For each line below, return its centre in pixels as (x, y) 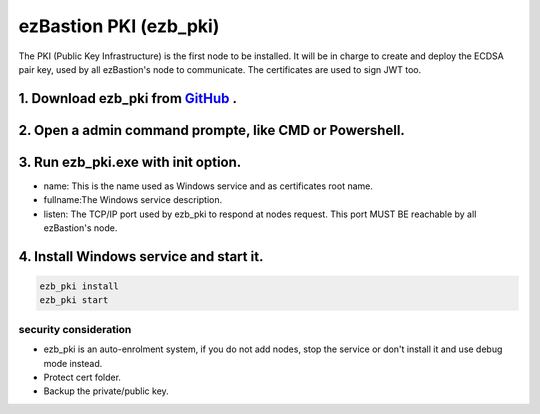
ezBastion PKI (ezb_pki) (119, 26)
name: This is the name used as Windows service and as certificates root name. (208, 186)
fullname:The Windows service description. (133, 200)
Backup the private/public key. (106, 391)
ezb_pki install (79, 286)
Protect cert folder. (82, 377)
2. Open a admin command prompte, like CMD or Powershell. (211, 130)
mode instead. (73, 363)
